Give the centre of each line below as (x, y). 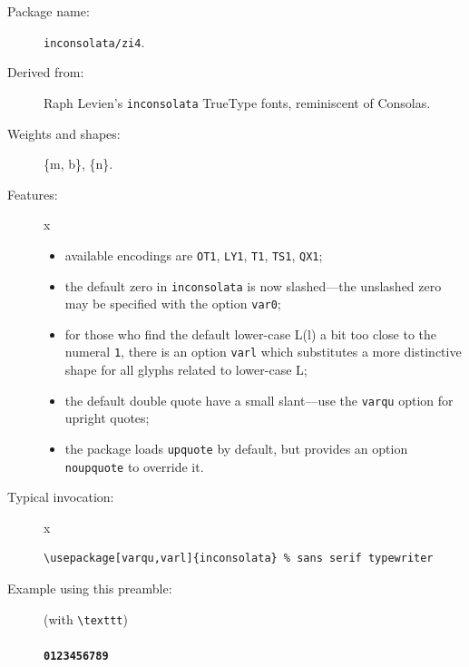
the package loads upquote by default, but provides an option (236, 448)
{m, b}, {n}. (78, 164)
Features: (33, 194)
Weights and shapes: (64, 133)
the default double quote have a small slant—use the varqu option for (259, 400)
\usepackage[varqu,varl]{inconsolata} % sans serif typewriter (239, 559)
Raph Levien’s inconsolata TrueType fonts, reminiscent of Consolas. (237, 102)
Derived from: (46, 72)
